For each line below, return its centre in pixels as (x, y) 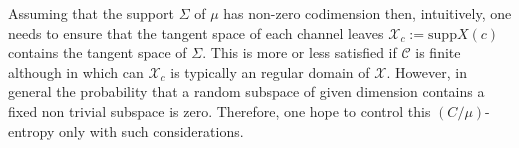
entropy (31, 130)
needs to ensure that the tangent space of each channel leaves (196, 32)
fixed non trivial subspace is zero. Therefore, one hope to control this (219, 110)
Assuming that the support (91, 13)
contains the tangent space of (97, 52)
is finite (438, 52)
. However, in (426, 71)
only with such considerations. (151, 130)
